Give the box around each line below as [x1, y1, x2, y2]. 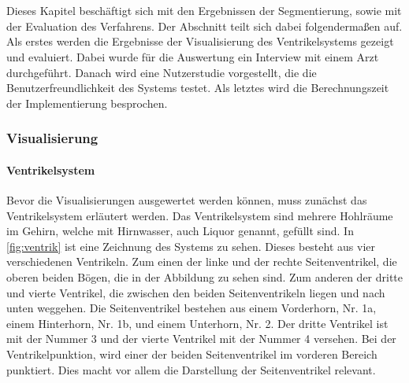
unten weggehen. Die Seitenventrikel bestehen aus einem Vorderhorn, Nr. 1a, [6, 300, 377, 316]
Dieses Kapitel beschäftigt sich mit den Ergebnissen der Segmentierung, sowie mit [6, 2, 402, 19]
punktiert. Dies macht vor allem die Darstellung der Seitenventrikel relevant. [6, 361, 376, 377]
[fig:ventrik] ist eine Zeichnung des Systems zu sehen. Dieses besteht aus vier [6, 238, 375, 254]
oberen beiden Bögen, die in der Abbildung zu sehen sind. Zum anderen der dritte [6, 268, 403, 285]
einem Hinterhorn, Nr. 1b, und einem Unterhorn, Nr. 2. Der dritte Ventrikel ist [6, 315, 389, 331]
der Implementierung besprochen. [6, 94, 168, 111]
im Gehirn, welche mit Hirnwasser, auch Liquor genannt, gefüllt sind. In [6, 223, 354, 239]
